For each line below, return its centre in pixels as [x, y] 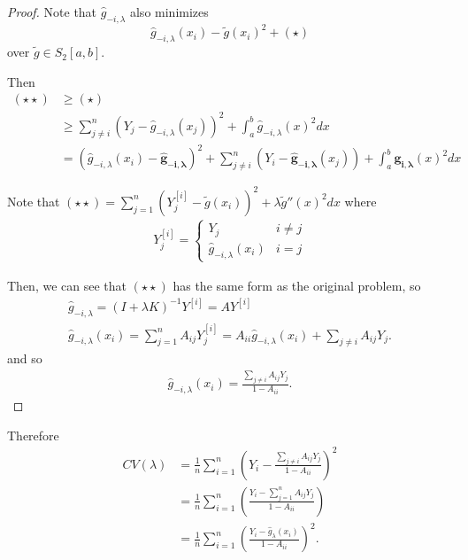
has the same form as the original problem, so [297, 285]
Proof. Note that [52, 12]
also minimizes [169, 12]
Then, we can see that [67, 285]
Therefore [33, 435]
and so [25, 358]
